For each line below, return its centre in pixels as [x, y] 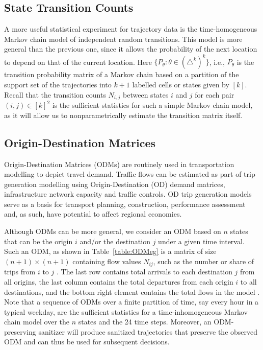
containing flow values [107, 261]
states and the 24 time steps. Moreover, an [145, 322]
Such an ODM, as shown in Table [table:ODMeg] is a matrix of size [110, 251]
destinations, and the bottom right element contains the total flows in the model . [132, 291]
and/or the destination [115, 241]
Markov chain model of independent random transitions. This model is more [123, 39]
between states [146, 94]
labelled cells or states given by [181, 85]
